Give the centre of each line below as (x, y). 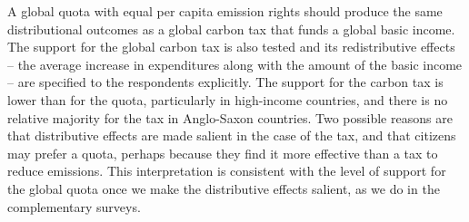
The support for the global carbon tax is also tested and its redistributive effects (231, 47)
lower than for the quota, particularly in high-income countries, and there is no (228, 99)
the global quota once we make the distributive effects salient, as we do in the (224, 188)
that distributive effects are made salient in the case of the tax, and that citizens (232, 135)
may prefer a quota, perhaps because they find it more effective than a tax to (223, 153)
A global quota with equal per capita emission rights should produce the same (225, 11)
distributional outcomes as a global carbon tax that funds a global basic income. (231, 29)
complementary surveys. (74, 206)
